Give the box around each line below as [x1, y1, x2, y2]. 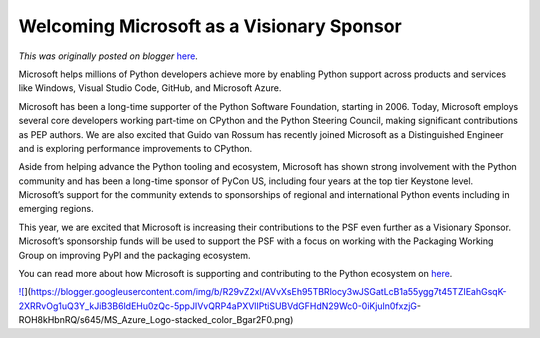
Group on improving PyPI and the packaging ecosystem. [18, 249, 251, 261]
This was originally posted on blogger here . [18, 50, 199, 62]
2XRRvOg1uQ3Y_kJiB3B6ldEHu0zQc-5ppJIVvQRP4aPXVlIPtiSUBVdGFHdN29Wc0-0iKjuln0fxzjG [18, 300, 418, 312]
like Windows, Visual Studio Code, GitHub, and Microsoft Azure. [18, 82, 282, 94]
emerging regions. [18, 203, 94, 215]
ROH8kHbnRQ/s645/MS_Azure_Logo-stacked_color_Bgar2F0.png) [18, 314, 294, 326]
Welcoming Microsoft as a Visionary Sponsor [18, 15, 402, 37]
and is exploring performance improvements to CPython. [18, 142, 253, 154]
